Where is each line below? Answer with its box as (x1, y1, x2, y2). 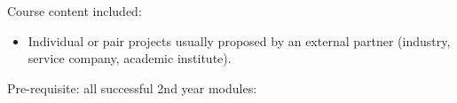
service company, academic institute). (28, 49, 232, 67)
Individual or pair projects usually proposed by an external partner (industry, (28, 31, 451, 50)
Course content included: (7, 2, 142, 20)
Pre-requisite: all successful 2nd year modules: (7, 78, 257, 97)
